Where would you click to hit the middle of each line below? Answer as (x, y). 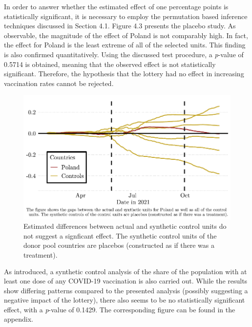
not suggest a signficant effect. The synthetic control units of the (120, 235)
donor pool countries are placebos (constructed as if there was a (119, 245)
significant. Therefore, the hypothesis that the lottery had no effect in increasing (124, 74)
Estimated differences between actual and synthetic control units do (125, 226)
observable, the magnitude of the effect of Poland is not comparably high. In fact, (126, 35)
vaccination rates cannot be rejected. (59, 83)
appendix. (19, 319)
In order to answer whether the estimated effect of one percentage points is (116, 6)
